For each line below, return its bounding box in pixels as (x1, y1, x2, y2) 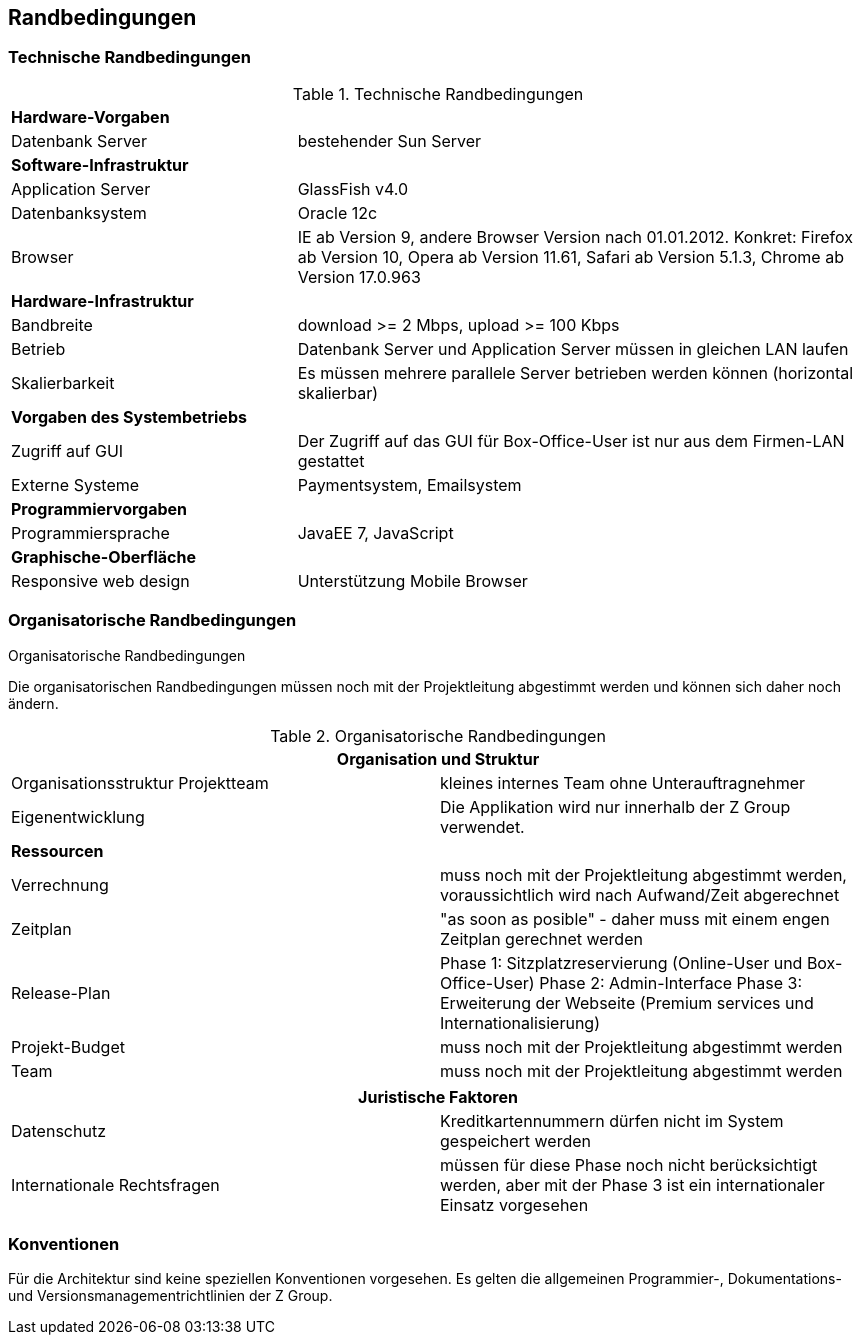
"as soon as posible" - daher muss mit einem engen (440, 908, 830, 929)
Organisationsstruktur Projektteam (11, 772, 269, 793)
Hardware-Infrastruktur (11, 290, 194, 311)
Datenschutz (11, 1120, 106, 1141)
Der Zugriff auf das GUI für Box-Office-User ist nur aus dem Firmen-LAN (297, 430, 845, 451)
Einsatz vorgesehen (440, 1194, 589, 1215)
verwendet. (440, 816, 525, 837)
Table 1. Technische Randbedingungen (292, 83, 584, 104)
